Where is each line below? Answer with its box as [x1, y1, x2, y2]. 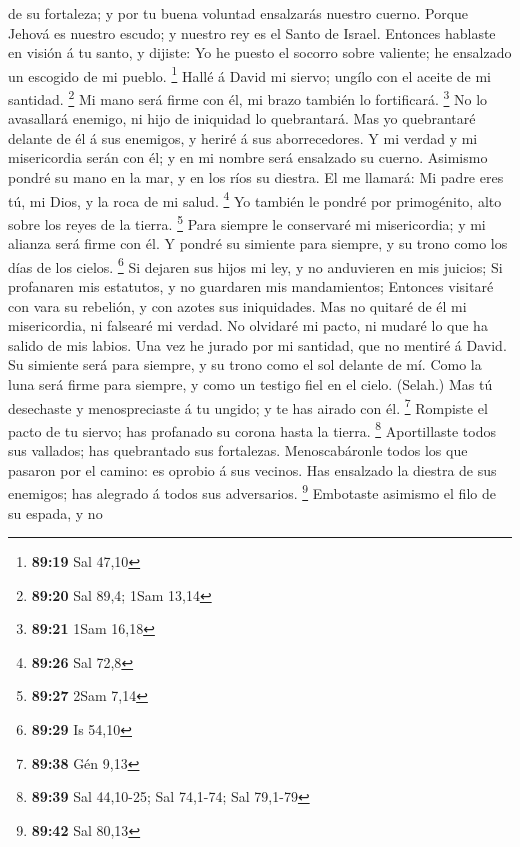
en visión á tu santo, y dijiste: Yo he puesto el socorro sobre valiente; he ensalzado [8, 42, 512, 63]
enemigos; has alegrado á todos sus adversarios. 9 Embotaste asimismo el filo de [8, 480, 496, 503]
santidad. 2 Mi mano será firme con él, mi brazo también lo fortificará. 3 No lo [8, 86, 488, 109]
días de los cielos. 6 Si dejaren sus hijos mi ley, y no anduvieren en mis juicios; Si [8, 253, 503, 277]
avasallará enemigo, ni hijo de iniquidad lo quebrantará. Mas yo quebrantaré [8, 108, 476, 129]
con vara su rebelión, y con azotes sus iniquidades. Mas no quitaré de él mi [8, 295, 467, 316]
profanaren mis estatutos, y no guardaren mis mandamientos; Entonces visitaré [8, 276, 494, 296]
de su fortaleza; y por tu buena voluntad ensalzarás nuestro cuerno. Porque [8, 3, 469, 23]
